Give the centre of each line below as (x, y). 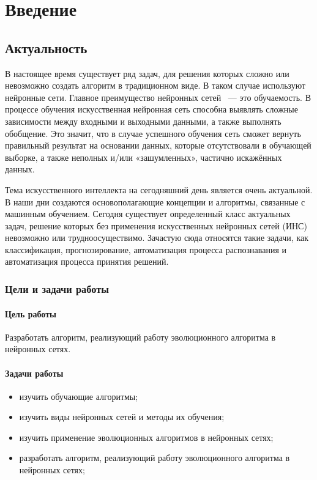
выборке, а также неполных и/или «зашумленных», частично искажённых (144, 157)
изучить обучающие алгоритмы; (79, 396)
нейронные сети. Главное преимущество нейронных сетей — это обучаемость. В (158, 97)
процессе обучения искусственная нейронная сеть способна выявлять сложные (151, 109)
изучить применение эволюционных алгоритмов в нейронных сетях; (146, 437)
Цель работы (31, 313)
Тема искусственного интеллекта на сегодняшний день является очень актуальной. (159, 189)
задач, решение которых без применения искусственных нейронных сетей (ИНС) (156, 225)
